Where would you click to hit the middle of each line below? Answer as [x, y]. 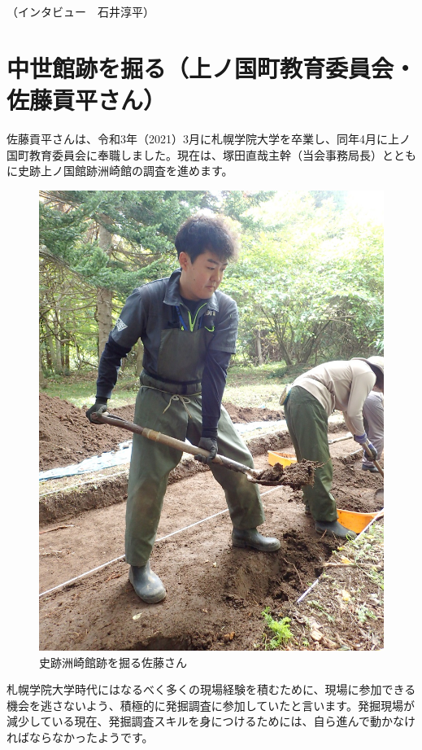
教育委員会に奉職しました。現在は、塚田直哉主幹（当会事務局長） [205, 154]
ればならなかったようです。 [80, 737]
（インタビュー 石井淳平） [80, 11]
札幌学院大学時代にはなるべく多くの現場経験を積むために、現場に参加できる [211, 689]
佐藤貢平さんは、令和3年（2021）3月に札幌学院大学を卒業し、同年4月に [197, 138]
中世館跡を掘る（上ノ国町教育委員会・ [212, 67]
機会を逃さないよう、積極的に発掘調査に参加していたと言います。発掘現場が [211, 705]
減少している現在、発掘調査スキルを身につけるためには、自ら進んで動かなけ [211, 721]
